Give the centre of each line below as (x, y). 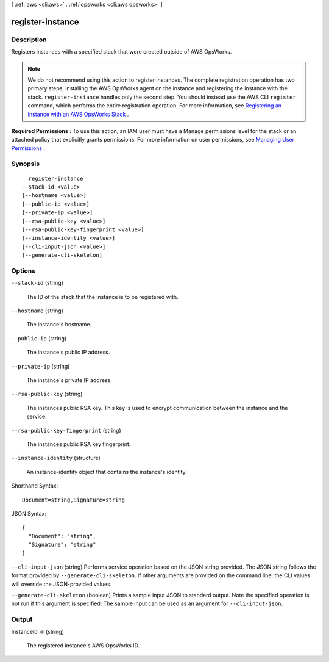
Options (23, 270)
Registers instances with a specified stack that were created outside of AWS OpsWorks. (122, 52)
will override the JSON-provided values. (62, 584)
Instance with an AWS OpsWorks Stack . (78, 114)
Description (29, 40)
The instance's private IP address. (69, 380)
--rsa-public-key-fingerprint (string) (66, 430)
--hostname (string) (37, 311)
